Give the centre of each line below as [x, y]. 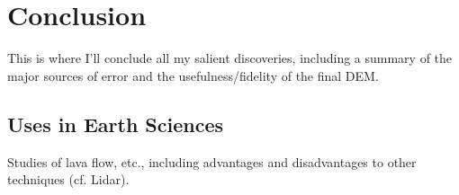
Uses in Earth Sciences [116, 124]
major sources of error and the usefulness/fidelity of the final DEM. [193, 75]
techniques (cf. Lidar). [68, 179]
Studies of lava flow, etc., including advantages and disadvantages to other [212, 161]
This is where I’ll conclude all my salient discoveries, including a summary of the [230, 58]
